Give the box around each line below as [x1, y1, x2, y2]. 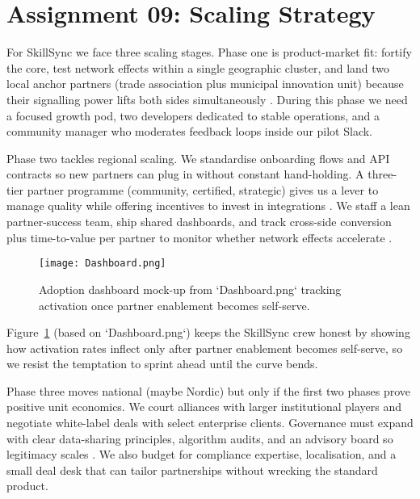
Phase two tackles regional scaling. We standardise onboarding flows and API [6, 149, 390, 166]
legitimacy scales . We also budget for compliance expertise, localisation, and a [6, 446, 397, 463]
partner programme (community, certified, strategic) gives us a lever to [27, 181, 379, 198]
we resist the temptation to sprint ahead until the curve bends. [6, 355, 318, 372]
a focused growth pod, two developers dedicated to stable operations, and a [6, 107, 380, 124]
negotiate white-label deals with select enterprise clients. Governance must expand [6, 414, 414, 431]
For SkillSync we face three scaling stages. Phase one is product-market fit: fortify [6, 44, 412, 61]
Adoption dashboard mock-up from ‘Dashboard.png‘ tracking [39, 280, 342, 297]
